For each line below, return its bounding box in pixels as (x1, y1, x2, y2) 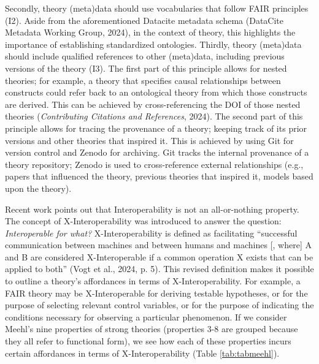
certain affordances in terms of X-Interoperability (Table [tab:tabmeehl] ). (5, 346, 280, 359)
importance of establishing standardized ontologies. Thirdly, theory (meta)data (5, 37, 302, 50)
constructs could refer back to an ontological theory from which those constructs (5, 86, 307, 99)
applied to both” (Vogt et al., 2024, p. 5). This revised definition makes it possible (5, 262, 314, 275)
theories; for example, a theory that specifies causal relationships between (5, 74, 281, 86)
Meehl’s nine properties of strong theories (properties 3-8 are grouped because (5, 322, 298, 335)
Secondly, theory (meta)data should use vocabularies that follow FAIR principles (5, 2, 309, 14)
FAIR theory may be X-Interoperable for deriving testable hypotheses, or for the (5, 286, 308, 299)
